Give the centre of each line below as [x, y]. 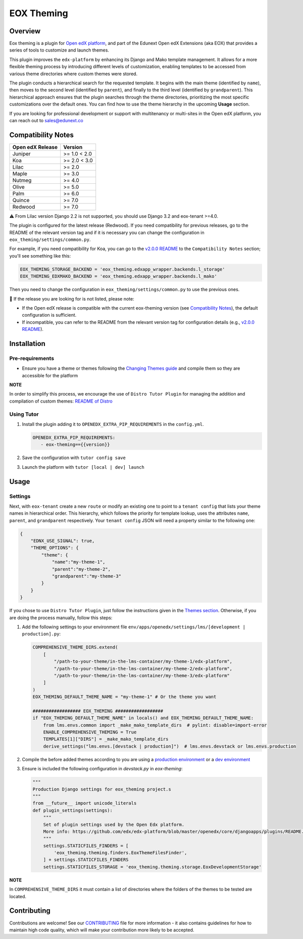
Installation [27, 343]
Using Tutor [24, 414]
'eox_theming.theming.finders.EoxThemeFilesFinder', [120, 853]
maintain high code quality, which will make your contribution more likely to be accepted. [102, 930]
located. [18, 896]
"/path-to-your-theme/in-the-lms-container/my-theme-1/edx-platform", [143, 661]
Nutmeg [22, 180]
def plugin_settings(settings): [73, 810]
